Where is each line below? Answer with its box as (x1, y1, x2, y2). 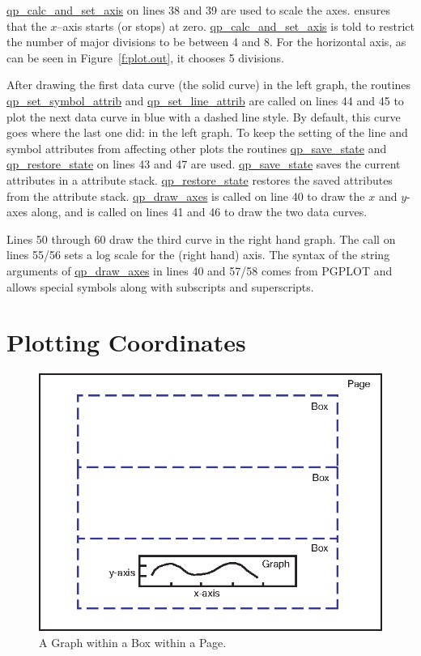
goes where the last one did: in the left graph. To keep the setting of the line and (6, 124, 408, 141)
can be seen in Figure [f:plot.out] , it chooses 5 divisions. (6, 49, 284, 66)
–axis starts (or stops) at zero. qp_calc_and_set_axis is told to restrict (57, 17, 415, 34)
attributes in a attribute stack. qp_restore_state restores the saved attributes (6, 171, 393, 188)
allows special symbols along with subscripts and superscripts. (6, 278, 314, 295)
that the (6, 17, 47, 34)
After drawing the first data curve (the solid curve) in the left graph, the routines (6, 76, 411, 93)
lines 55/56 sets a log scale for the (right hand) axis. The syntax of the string (6, 246, 390, 263)
